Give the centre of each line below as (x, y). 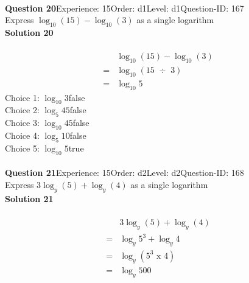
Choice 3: (22, 123)
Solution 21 (29, 198)
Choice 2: (22, 110)
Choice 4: (22, 135)
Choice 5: (22, 148)
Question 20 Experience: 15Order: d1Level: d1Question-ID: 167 (124, 8)
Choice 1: (22, 97)
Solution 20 (29, 32)
